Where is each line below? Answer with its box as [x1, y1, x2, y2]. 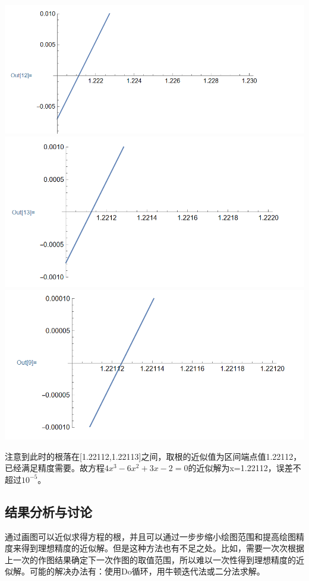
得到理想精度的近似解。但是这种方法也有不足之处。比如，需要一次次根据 [21, 542, 304, 554]
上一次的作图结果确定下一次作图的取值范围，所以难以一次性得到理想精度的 [5, 553, 296, 566]
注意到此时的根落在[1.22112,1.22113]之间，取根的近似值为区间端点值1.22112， [5, 450, 302, 462]
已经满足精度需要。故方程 [5, 462, 105, 474]
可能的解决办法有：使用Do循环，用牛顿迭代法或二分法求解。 [29, 565, 265, 577]
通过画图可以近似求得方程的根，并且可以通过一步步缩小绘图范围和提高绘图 [5, 530, 296, 542]
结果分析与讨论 [5, 502, 92, 520]
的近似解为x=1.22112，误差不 [188, 462, 301, 474]
